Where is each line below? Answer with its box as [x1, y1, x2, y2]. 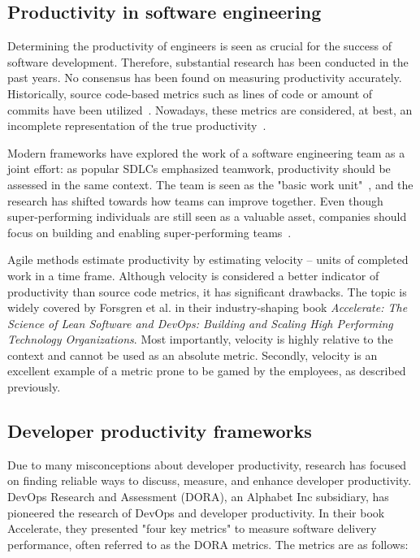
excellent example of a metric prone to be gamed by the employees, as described [7, 362, 406, 379]
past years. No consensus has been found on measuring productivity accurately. [7, 69, 402, 86]
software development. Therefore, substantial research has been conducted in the [7, 53, 409, 70]
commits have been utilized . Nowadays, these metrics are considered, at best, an [7, 101, 413, 118]
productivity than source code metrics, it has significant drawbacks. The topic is [7, 283, 407, 300]
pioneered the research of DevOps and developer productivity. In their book [7, 504, 385, 521]
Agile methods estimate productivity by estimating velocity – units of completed [7, 251, 409, 268]
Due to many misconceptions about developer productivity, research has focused [7, 456, 407, 473]
